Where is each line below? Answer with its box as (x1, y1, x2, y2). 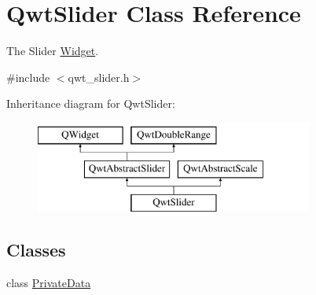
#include (6, 68, 50, 85)
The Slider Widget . (6, 42, 99, 59)
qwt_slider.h (68, 68, 130, 85)
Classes (6, 238, 66, 262)
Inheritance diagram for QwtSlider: (6, 95, 175, 112)
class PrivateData (6, 275, 91, 291)
